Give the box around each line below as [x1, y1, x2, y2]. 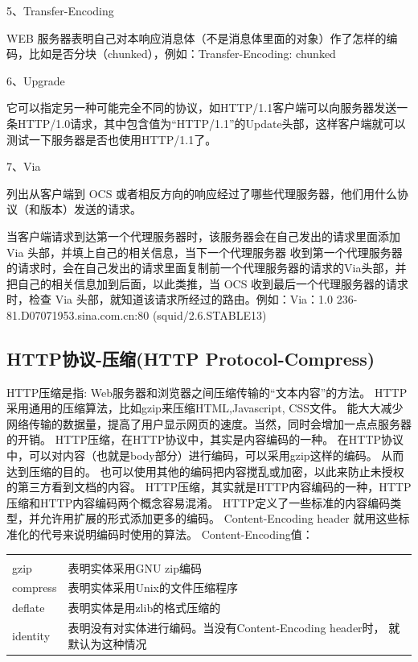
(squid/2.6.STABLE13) [152, 306, 267, 323]
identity [12, 627, 51, 643]
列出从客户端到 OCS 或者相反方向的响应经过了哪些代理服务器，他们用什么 [6, 184, 398, 201]
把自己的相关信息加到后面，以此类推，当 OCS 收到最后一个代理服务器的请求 [6, 275, 409, 292]
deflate [12, 599, 45, 616]
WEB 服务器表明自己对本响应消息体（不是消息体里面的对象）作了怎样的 [6, 29, 387, 46]
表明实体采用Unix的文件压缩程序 [68, 579, 238, 596]
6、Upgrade [6, 72, 65, 89]
